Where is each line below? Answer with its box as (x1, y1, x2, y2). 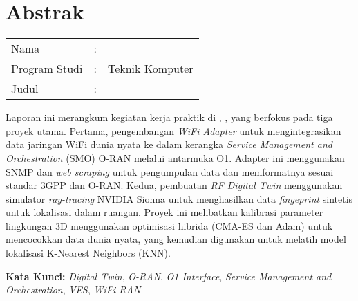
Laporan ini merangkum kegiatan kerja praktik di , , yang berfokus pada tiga (6, 110, 333, 125)
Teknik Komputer (107, 60, 194, 77)
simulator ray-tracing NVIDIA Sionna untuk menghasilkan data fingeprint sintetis (6, 191, 353, 206)
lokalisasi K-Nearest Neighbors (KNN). (6, 246, 171, 260)
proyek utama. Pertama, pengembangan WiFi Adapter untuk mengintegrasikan (6, 123, 341, 138)
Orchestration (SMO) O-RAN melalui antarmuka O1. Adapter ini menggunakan (6, 150, 345, 165)
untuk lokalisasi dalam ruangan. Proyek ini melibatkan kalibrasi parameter (6, 205, 323, 219)
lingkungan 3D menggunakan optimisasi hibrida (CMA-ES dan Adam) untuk (6, 218, 333, 232)
